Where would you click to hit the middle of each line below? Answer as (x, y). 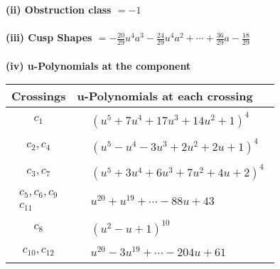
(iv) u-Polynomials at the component (98, 65)
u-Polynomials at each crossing (165, 96)
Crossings (39, 96)
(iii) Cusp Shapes (49, 37)
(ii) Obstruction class (59, 9)
